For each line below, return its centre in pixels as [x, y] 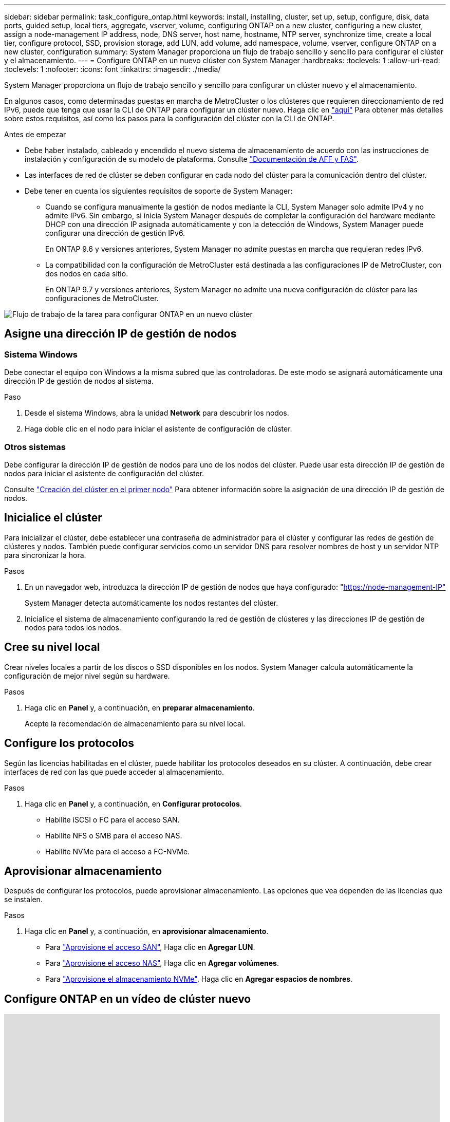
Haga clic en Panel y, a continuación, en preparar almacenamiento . [140, 707]
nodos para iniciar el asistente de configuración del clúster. [104, 473]
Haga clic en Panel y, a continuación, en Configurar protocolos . [133, 803]
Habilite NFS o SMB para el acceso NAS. [114, 835]
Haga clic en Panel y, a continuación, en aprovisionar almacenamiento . [147, 931]
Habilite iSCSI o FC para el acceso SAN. [113, 819]
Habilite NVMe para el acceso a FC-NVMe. [118, 851]
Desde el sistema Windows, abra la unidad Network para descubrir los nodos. [157, 413]
